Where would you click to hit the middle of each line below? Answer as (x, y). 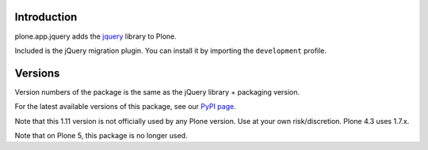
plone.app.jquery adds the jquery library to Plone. (96, 36)
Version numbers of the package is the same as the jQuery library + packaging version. (157, 92)
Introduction (46, 17)
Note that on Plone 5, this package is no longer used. (101, 135)
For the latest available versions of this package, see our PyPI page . (126, 107)
